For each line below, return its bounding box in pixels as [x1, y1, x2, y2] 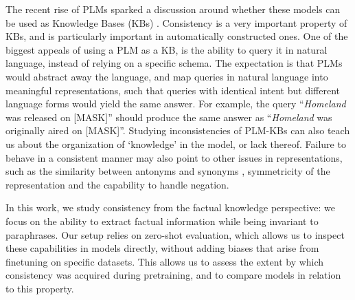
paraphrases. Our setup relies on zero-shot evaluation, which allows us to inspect [5, 227, 345, 242]
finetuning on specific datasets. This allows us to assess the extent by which [5, 254, 324, 268]
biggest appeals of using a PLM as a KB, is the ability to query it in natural [5, 42, 328, 56]
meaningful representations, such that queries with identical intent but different [5, 83, 340, 97]
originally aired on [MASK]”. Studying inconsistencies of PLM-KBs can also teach [5, 123, 350, 138]
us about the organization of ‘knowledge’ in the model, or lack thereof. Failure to [5, 136, 346, 151]
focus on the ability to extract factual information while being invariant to [5, 213, 319, 228]
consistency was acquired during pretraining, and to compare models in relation [5, 268, 341, 282]
